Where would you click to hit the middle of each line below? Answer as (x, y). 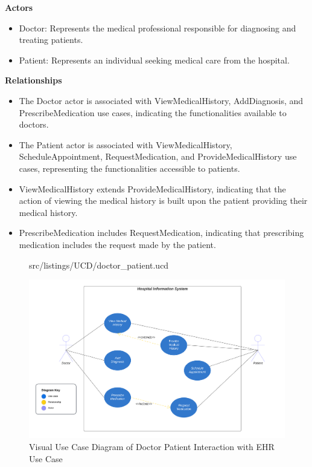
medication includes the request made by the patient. (117, 244)
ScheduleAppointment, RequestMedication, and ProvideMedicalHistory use (158, 156)
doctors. (34, 124)
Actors (19, 7)
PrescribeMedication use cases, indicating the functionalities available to (153, 112)
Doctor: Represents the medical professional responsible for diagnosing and (158, 28)
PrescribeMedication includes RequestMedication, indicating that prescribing (161, 233)
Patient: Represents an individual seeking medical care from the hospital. (154, 60)
